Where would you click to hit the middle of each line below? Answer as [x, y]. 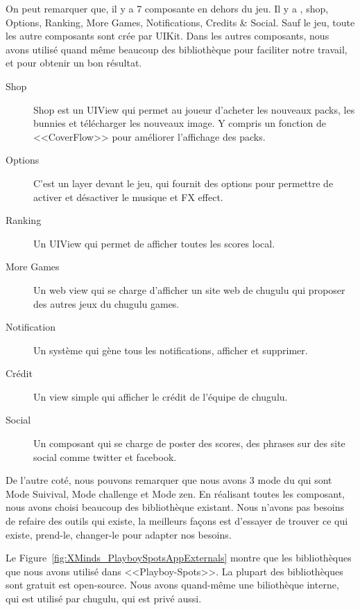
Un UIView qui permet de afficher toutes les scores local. [154, 243]
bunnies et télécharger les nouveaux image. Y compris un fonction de [180, 123]
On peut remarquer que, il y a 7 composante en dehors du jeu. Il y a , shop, [167, 8]
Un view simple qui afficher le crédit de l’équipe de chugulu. [161, 396]
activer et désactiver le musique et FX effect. [128, 197]
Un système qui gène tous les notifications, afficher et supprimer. [171, 350]
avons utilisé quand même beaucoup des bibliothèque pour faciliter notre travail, [177, 49]
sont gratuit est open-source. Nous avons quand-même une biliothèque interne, [172, 585]
